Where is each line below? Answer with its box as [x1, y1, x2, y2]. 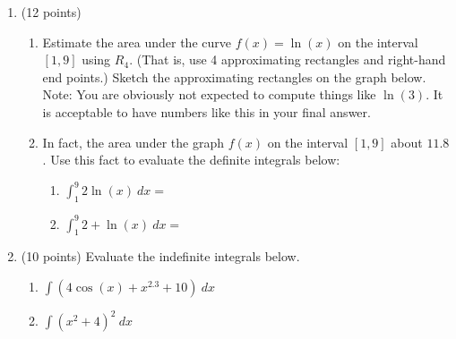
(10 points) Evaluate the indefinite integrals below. [21, 247, 300, 266]
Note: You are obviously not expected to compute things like [42, 85, 376, 104]
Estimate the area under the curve [42, 32, 231, 51]
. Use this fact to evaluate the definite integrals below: [42, 150, 340, 169]
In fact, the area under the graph [42, 132, 224, 151]
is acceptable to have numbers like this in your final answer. [42, 102, 371, 121]
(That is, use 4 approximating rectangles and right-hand [136, 50, 446, 69]
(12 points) [21, 3, 82, 21]
